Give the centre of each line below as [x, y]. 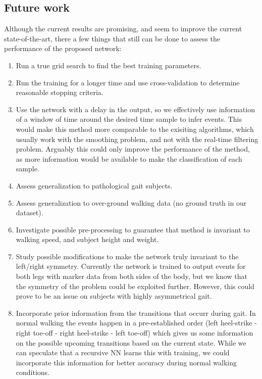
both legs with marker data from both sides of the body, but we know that [132, 276]
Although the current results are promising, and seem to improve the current [123, 29]
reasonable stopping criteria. [60, 92]
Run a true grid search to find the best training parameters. [109, 65]
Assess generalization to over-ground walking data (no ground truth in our [131, 202]
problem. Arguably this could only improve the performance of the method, [133, 149]
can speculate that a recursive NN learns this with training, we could [123, 352]
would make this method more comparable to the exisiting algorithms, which [135, 129]
